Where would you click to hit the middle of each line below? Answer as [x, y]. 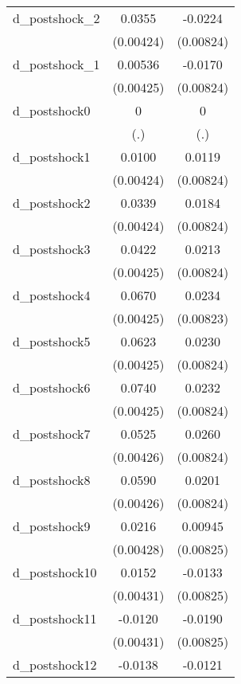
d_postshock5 [52, 341]
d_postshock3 [52, 249]
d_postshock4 [52, 295]
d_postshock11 [55, 618]
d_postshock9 [52, 526]
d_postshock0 [52, 110]
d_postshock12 [55, 664]
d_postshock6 [52, 387]
